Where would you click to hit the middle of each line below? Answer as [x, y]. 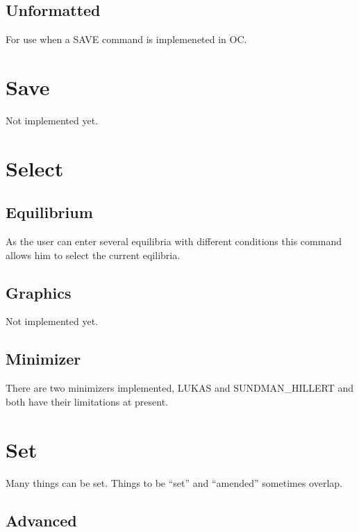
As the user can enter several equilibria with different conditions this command [174, 241]
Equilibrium [49, 212]
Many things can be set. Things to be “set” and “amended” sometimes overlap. [174, 482]
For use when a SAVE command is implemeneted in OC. [126, 39]
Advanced [41, 520]
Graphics [39, 292]
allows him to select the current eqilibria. [93, 255]
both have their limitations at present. [87, 401]
